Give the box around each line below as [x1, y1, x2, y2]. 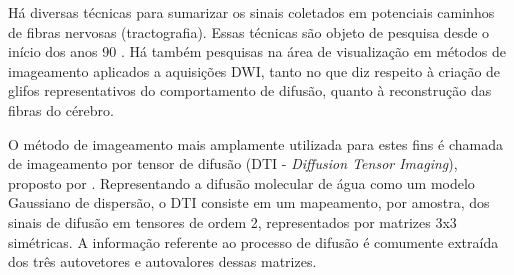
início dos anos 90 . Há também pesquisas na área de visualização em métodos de [8, 41, 506, 62]
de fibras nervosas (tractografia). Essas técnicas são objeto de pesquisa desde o [8, 21, 490, 42]
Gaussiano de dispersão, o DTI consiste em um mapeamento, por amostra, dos [8, 192, 490, 213]
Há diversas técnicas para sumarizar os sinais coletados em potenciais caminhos [8, 2, 495, 22]
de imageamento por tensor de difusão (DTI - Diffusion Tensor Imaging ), [8, 153, 458, 174]
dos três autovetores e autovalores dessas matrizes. [8, 251, 317, 272]
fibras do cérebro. [8, 99, 114, 120]
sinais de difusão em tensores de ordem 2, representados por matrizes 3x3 [8, 211, 457, 232]
